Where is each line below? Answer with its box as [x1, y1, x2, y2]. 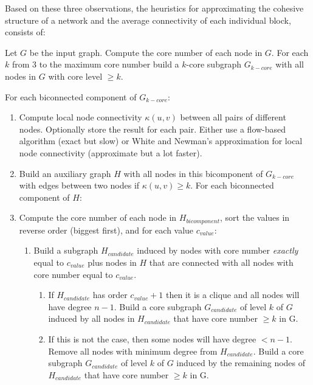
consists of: [5, 26, 46, 38]
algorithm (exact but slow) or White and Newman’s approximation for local [19, 134, 303, 147]
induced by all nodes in [48, 312, 135, 325]
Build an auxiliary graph [19, 167, 111, 179]
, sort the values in [220, 211, 290, 224]
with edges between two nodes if [19, 179, 140, 192]
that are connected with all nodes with [149, 255, 294, 268]
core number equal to [33, 268, 113, 280]
